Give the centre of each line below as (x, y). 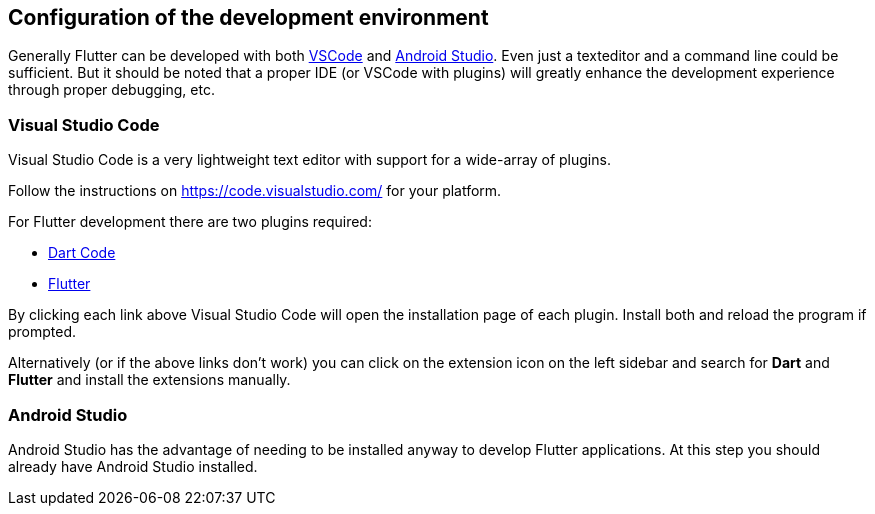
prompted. (42, 332)
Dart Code (82, 253)
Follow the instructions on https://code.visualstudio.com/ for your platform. (255, 191)
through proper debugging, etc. (111, 90)
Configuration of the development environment (248, 17)
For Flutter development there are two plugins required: (190, 222)
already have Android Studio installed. (133, 466)
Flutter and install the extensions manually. (149, 380)
